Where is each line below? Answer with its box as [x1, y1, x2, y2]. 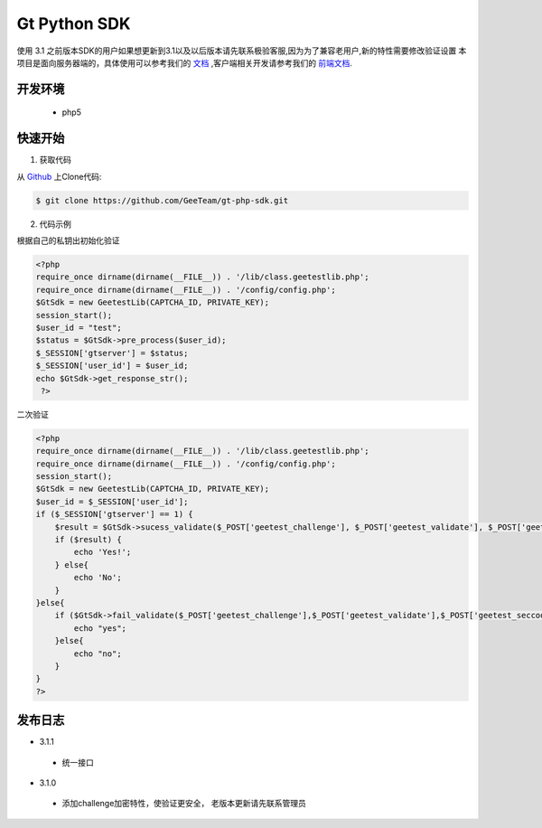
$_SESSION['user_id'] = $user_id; [35, 361, 189, 371]
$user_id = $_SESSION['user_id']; [35, 496, 189, 506]
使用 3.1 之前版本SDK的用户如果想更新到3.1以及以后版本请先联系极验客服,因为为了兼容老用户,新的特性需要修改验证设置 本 [16, 45, 467, 56]
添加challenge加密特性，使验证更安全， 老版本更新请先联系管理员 [61, 798, 307, 809]
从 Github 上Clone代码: [16, 171, 102, 182]
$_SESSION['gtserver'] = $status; [35, 348, 189, 358]
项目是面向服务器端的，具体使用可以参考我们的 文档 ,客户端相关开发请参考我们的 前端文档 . [16, 57, 352, 68]
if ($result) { [54, 534, 122, 544]
